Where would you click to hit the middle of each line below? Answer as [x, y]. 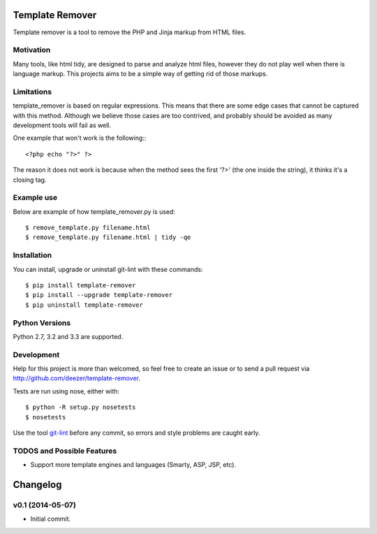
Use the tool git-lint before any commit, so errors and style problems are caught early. [136, 433]
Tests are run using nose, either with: [66, 391]
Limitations [32, 92]
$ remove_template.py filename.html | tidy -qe [108, 237]
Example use [35, 198]
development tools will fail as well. [62, 125]
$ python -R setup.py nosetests [81, 407]
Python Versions [42, 323]
